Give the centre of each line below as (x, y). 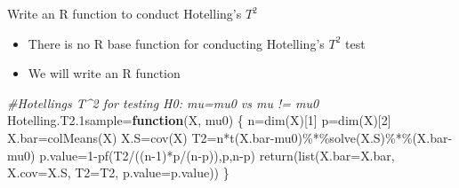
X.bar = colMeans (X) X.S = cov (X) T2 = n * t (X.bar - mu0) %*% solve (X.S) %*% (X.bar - (230, 137)
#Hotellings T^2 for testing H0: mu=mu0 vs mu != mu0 (163, 102)
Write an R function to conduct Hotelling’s (125, 13)
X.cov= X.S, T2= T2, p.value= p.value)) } (118, 172)
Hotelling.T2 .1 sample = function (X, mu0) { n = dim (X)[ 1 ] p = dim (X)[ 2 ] (199, 120)
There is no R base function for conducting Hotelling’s (176, 43)
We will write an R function (104, 73)
